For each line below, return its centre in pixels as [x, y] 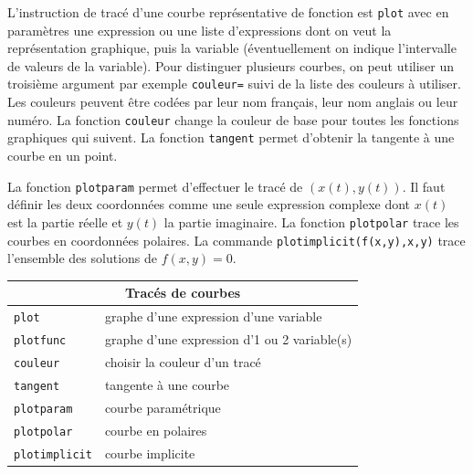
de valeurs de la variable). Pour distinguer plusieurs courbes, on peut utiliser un [231, 65]
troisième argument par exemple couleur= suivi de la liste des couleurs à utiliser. [234, 84]
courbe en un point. [63, 155]
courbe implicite [150, 453]
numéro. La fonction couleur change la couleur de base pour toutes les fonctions [233, 119]
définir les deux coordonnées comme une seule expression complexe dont [209, 204]
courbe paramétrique [163, 407]
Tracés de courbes [183, 293]
